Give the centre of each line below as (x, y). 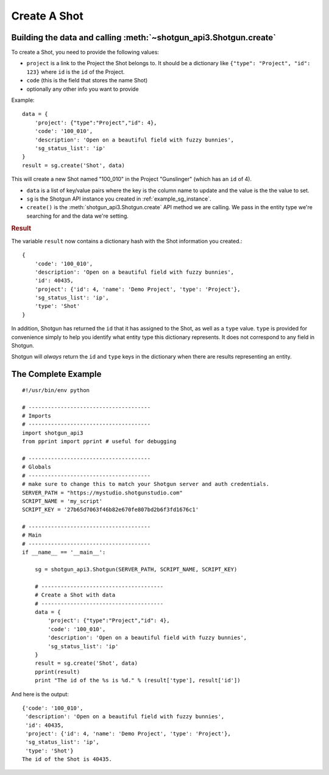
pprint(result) (57, 672)
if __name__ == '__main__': (64, 552)
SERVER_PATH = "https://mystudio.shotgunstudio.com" (102, 493)
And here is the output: (40, 694)
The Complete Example (56, 374)
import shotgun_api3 (53, 433)
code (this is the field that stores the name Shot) (87, 80)
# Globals (37, 467)
